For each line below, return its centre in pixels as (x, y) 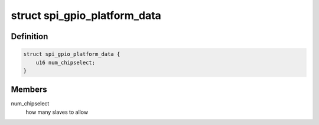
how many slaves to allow (57, 112)
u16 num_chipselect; (66, 62)
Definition (30, 36)
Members (29, 90)
